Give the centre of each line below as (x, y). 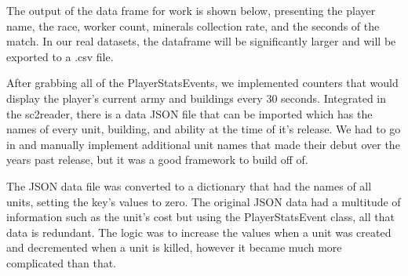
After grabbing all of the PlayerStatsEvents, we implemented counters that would (202, 83)
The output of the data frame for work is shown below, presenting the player (191, 10)
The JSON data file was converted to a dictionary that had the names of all (189, 185)
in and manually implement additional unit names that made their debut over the (203, 144)
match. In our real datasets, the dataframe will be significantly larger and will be (201, 41)
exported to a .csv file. (60, 56)
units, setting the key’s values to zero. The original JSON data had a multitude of (204, 201)
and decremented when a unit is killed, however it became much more (174, 247)
